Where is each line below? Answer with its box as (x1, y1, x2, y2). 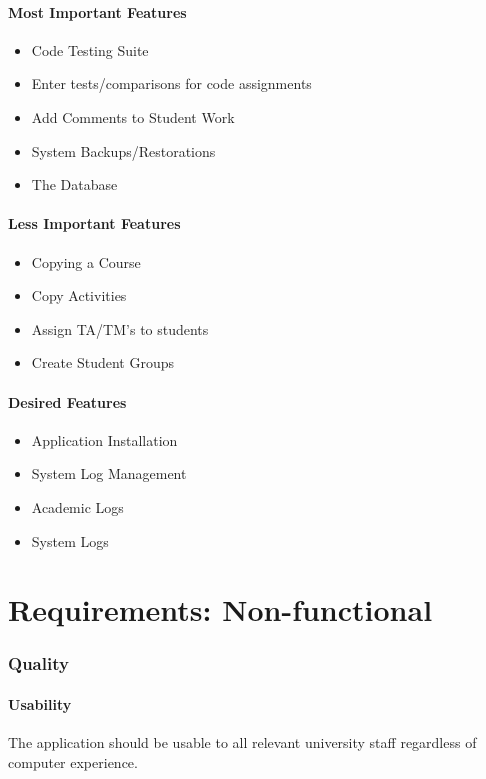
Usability (8, 693, 72, 714)
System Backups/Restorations (31, 140, 216, 161)
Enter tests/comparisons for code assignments (31, 73, 312, 94)
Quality (8, 651, 69, 676)
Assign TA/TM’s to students (31, 318, 209, 339)
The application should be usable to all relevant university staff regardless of (8, 732, 477, 753)
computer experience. (8, 751, 138, 772)
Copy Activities (31, 285, 127, 306)
